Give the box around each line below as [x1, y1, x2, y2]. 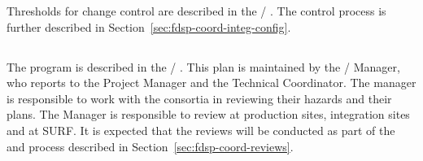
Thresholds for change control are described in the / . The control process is [7, 2, 386, 19]
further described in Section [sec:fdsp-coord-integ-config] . [7, 18, 291, 35]
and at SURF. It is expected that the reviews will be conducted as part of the [7, 121, 395, 138]
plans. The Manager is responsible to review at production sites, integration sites [7, 106, 410, 123]
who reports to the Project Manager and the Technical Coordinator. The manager [7, 74, 416, 91]
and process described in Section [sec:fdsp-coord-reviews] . [7, 137, 294, 154]
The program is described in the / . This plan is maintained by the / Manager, [7, 58, 400, 75]
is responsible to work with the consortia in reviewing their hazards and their [7, 89, 392, 107]
